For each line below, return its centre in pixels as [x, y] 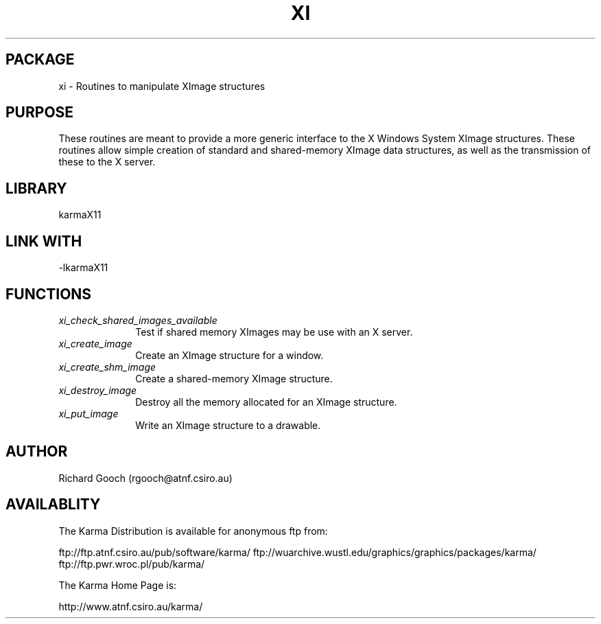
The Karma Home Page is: [118, 585]
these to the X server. [107, 162]
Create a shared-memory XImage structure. [234, 378]
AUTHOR [37, 452]
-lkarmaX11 [83, 268]
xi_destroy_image [98, 390]
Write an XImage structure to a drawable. [228, 425]
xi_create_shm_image [107, 367]
